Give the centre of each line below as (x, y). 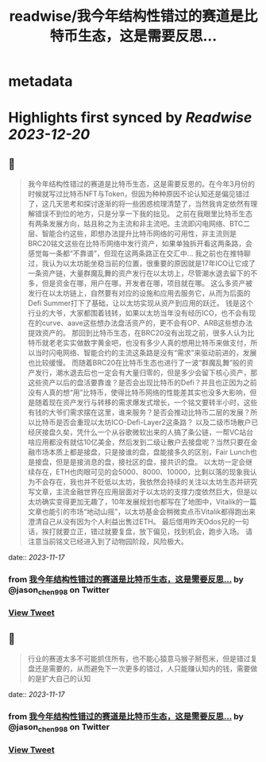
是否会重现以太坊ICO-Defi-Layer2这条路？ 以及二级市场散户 (153, 423)
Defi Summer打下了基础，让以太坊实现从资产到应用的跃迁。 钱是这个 (141, 304)
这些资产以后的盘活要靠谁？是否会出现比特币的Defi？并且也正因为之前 (142, 383)
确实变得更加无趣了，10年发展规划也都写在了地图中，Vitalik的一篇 (149, 502)
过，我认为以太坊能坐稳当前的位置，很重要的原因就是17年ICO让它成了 (142, 264)
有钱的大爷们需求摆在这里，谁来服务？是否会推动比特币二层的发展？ (139, 412)
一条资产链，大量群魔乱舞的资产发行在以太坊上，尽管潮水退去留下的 (139, 273)
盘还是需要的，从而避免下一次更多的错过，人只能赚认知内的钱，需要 (139, 669)
